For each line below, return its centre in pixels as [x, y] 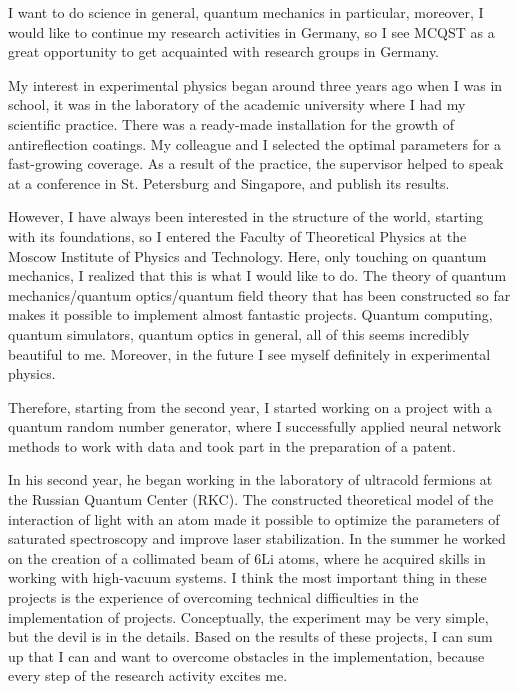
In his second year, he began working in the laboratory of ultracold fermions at [250, 479]
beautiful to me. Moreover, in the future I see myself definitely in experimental [249, 353]
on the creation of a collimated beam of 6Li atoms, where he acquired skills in [247, 557]
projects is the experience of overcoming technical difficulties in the [213, 597]
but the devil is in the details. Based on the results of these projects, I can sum [250, 636]
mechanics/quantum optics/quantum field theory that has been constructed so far [259, 294]
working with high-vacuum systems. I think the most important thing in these [247, 577]
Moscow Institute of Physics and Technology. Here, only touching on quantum [247, 255]
